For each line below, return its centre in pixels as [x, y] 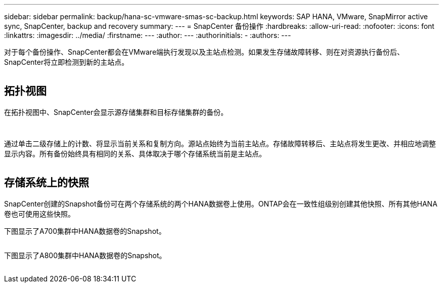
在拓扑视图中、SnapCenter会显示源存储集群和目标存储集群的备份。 [116, 112]
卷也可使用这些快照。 [39, 214]
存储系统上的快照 [47, 183]
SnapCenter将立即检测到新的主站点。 [67, 62]
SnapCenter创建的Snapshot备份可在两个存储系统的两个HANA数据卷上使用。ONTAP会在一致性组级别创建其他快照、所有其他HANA [221, 203]
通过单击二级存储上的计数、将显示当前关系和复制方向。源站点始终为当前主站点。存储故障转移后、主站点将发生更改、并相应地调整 [220, 143]
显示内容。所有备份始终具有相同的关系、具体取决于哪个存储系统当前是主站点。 [135, 153]
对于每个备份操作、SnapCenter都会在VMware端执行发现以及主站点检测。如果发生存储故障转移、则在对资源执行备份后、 [204, 52]
